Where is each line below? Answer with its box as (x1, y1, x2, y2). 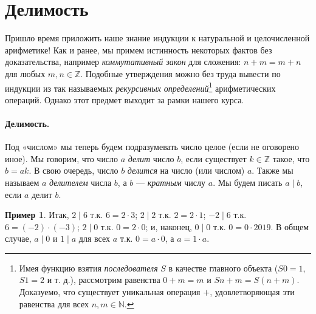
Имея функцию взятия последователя (19, 261, 158, 274)
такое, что (272, 152, 310, 165)
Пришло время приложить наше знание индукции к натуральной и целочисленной (5, 32, 310, 44)
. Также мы (252, 164, 294, 177)
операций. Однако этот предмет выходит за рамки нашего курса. (5, 93, 244, 106)
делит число (128, 152, 174, 165)
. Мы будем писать (213, 176, 283, 188)
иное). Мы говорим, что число (5, 152, 118, 165)
